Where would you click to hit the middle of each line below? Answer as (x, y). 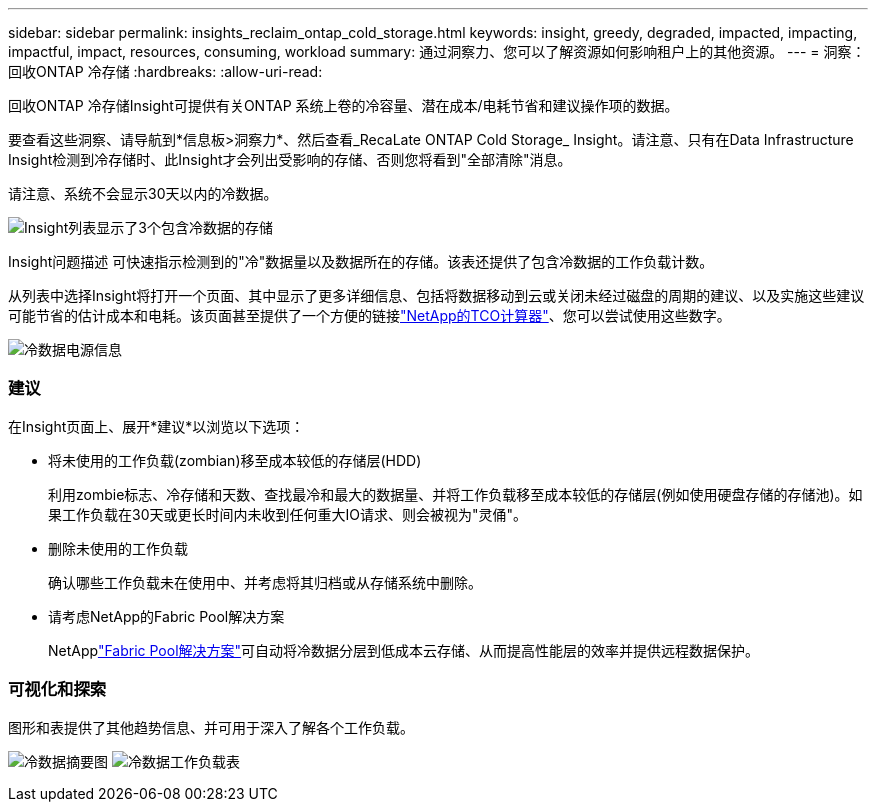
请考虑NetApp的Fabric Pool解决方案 (166, 616)
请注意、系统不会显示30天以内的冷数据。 (143, 193)
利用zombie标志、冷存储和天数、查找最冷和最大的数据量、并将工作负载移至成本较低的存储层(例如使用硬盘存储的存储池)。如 (455, 494)
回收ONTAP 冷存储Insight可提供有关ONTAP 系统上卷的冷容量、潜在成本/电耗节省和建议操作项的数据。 (343, 105)
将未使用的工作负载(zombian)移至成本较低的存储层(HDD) (235, 460)
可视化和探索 (57, 689)
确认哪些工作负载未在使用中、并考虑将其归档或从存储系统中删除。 (265, 582)
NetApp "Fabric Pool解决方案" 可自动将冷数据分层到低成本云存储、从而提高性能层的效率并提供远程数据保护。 (404, 650)
